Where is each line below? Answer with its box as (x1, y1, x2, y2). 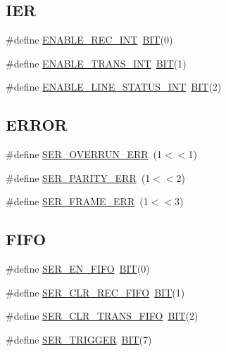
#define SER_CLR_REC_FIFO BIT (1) (6, 285, 185, 299)
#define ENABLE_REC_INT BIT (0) (6, 32, 173, 47)
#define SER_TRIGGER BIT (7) (6, 332, 152, 346)
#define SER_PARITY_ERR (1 (6, 170, 151, 185)
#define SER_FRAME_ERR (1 (6, 194, 149, 209)
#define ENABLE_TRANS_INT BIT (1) (6, 56, 187, 70)
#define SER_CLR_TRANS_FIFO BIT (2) (6, 308, 199, 323)
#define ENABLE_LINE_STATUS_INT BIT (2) (6, 79, 222, 94)
